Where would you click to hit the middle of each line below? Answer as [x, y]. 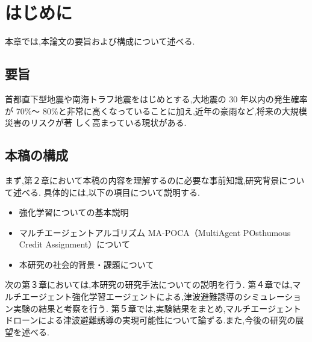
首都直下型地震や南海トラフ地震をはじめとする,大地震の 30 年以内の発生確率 [156, 98]
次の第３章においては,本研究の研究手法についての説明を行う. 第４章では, [149, 284]
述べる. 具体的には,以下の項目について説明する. [106, 192]
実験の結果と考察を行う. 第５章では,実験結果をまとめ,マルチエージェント [157, 308]
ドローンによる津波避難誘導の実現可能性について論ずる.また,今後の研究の [150, 320]
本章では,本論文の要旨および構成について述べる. [100, 41]
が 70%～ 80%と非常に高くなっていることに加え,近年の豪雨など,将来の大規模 [156, 110]
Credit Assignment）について [74, 244]
